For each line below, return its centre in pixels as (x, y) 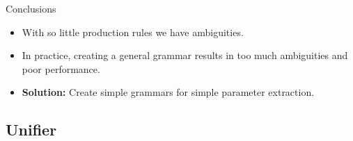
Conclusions (31, 8)
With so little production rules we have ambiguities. (133, 32)
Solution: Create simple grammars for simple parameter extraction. (168, 92)
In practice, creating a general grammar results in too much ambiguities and (185, 55)
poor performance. (61, 68)
